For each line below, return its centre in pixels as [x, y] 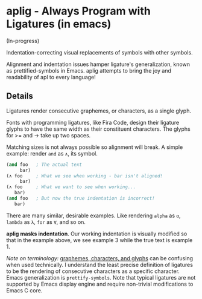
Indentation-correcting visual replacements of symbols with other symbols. [99, 52]
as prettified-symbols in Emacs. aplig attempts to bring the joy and [89, 70]
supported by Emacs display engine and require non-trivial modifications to [100, 284]
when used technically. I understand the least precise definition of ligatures [99, 264]
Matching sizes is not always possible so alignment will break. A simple [95, 147]
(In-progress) [23, 41]
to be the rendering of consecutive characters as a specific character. [93, 271]
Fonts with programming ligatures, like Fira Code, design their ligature [93, 122]
